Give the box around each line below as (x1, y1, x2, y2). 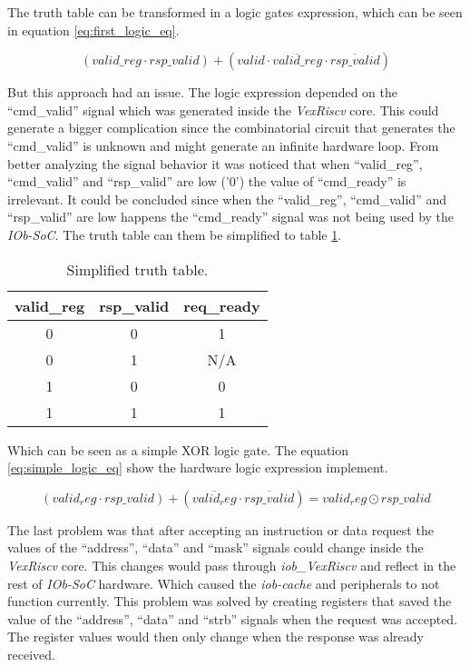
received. (7, 644, 55, 663)
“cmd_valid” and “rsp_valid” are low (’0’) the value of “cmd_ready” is (7, 172, 406, 191)
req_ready (183, 294, 260, 316)
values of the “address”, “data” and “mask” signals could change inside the (7, 538, 424, 557)
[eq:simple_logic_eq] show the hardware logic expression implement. (7, 458, 388, 477)
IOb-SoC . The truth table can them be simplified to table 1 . (7, 224, 342, 244)
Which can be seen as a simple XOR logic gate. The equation (7, 440, 349, 459)
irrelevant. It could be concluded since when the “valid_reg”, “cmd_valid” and (7, 189, 446, 208)
